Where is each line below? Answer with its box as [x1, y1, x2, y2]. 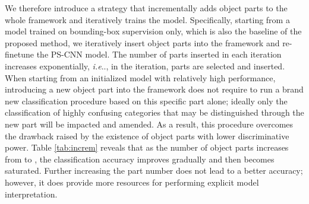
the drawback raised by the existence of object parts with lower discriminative [5, 129, 289, 142]
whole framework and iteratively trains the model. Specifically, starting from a [5, 13, 290, 26]
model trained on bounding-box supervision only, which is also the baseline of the [5, 25, 302, 37]
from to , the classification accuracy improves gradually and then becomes [5, 152, 275, 165]
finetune [5, 48, 34, 60]
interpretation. [5, 187, 58, 200]
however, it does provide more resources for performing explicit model [5, 176, 259, 188]
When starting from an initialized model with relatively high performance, [5, 71, 276, 84]
